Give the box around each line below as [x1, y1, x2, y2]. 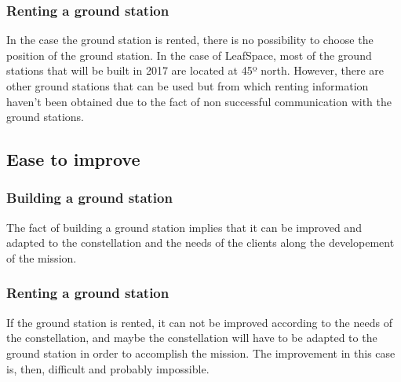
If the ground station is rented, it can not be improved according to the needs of [6, 314, 392, 330]
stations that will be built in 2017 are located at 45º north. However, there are [6, 62, 385, 79]
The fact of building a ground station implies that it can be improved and [6, 219, 362, 235]
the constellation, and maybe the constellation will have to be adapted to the [6, 329, 377, 346]
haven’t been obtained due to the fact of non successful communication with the [6, 93, 392, 109]
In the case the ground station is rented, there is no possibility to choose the [6, 31, 374, 48]
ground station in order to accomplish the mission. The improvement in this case [6, 344, 396, 361]
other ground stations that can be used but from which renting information [6, 78, 369, 94]
